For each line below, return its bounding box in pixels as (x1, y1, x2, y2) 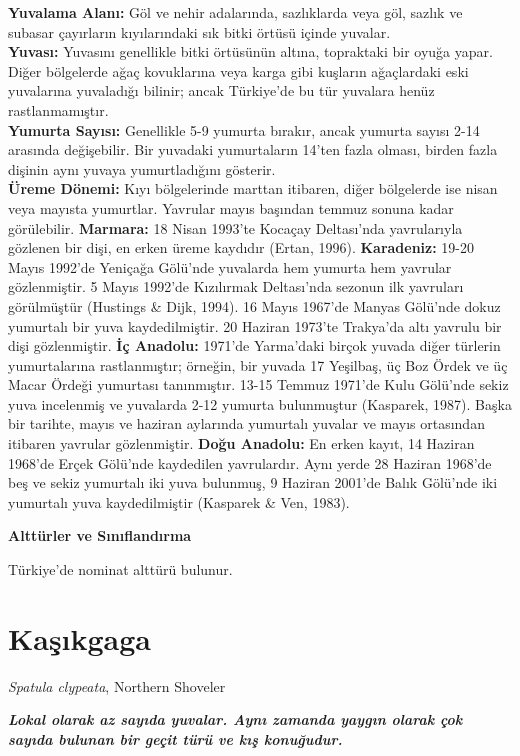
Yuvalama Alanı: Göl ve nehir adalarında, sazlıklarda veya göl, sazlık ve (8, 2, 463, 22)
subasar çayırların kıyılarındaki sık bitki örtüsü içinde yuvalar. (8, 21, 391, 42)
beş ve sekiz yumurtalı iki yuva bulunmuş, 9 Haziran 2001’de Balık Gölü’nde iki (8, 472, 498, 493)
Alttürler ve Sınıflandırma (8, 525, 192, 546)
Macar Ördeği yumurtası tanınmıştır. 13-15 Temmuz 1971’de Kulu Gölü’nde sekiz (8, 374, 509, 395)
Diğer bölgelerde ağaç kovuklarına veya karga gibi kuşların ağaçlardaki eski (8, 60, 469, 81)
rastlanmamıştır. (8, 99, 109, 120)
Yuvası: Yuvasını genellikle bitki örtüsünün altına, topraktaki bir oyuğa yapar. (8, 41, 493, 62)
